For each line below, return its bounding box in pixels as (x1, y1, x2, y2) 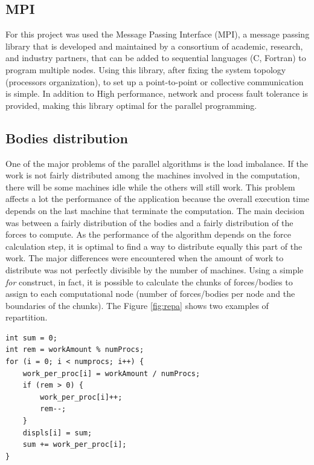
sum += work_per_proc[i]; (22, 440, 127, 449)
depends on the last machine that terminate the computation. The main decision (5, 204, 304, 216)
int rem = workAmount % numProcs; (5, 345, 144, 354)
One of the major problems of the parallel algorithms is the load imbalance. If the (5, 157, 308, 169)
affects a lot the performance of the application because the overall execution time (5, 192, 310, 205)
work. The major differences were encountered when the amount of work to (5, 252, 284, 264)
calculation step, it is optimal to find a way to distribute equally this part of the (5, 239, 303, 252)
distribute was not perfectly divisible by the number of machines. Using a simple (5, 263, 304, 276)
